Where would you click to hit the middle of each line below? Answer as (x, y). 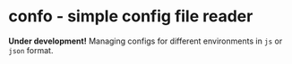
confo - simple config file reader (131, 16)
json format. (31, 50)
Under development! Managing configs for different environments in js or (146, 41)
